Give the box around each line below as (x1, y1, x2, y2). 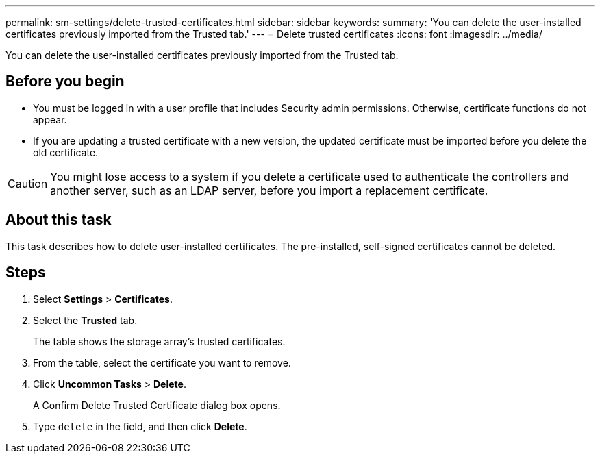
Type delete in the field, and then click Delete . (33, 420, 247, 432)
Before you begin (5, 73, 125, 90)
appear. (33, 113, 67, 125)
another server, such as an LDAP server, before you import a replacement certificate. (50, 183, 488, 197)
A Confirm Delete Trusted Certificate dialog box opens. (33, 399, 281, 411)
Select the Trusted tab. (33, 314, 138, 326)
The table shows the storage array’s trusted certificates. (33, 335, 286, 347)
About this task (5, 211, 112, 229)
